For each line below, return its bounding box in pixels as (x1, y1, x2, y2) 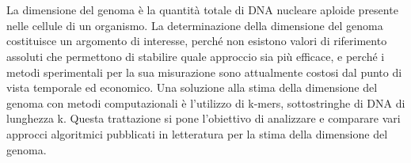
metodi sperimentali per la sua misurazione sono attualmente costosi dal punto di (6, 63, 402, 80)
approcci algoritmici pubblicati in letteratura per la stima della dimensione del (6, 125, 388, 142)
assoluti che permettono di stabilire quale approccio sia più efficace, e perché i (6, 47, 385, 64)
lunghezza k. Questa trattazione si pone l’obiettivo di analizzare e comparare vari (6, 110, 401, 127)
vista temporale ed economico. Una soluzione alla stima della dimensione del (6, 79, 378, 96)
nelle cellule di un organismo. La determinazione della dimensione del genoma (6, 17, 383, 33)
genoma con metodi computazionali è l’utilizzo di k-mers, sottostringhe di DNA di (6, 94, 405, 111)
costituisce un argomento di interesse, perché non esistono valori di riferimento (6, 32, 387, 49)
